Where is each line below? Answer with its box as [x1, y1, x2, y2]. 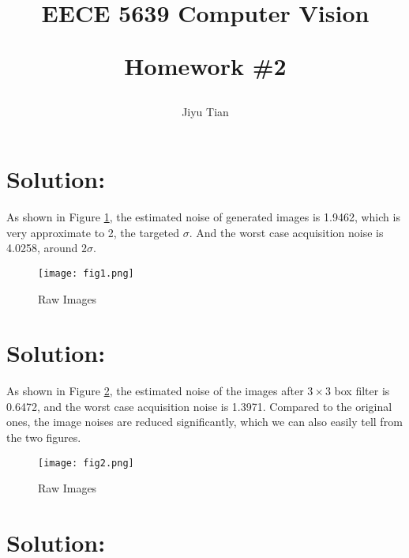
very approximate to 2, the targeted [6, 224, 180, 240]
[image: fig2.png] [38, 457, 134, 469]
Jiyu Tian [182, 103, 229, 119]
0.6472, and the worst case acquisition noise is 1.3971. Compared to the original [6, 398, 392, 414]
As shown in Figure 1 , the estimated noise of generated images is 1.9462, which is [6, 209, 400, 225]
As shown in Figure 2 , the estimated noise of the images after [6, 383, 304, 399]
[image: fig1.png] [38, 267, 134, 279]
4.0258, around [6, 239, 78, 256]
